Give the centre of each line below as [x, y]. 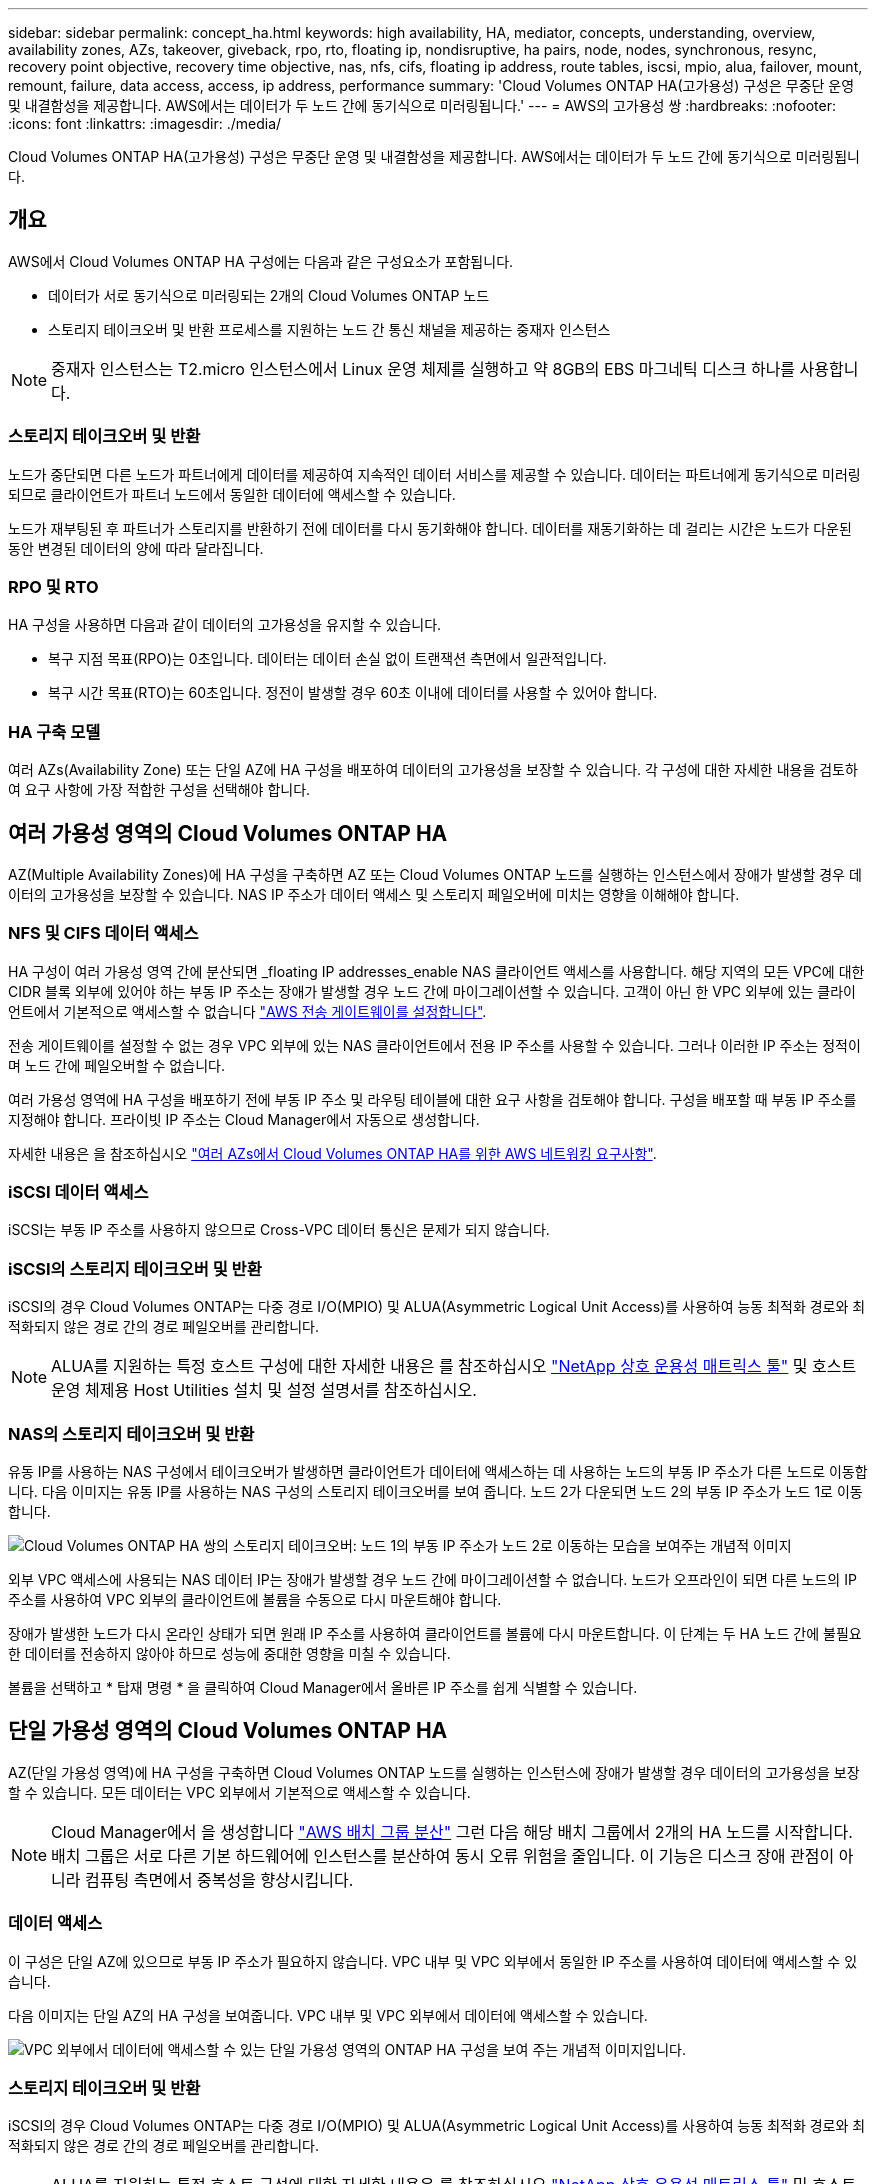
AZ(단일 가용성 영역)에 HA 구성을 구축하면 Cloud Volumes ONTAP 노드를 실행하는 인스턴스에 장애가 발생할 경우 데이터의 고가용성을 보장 [434, 1772]
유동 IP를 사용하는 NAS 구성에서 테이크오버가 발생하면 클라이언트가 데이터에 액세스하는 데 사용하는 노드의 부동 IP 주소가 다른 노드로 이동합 [438, 1471]
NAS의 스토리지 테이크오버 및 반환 [131, 1433]
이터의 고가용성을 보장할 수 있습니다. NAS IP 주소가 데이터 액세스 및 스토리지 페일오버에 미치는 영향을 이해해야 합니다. [374, 894]
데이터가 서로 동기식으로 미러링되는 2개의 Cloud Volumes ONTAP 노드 [269, 295]
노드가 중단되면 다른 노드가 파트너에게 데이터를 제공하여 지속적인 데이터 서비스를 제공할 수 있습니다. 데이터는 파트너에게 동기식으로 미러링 [434, 474]
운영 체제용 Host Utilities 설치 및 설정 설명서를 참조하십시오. [264, 1390]
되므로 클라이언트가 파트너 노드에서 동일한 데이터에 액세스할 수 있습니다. [232, 494]
